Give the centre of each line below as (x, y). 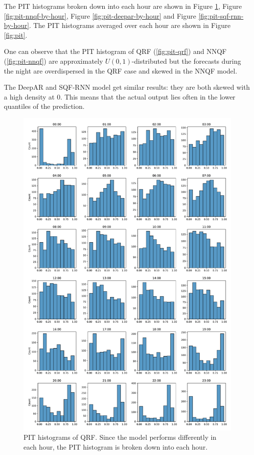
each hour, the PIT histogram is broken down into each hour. (115, 446)
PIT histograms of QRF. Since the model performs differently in (120, 437)
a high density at (29, 96)
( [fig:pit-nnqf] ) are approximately (54, 61)
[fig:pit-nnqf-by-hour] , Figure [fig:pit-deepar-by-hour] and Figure (100, 15)
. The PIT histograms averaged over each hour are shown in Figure (130, 25)
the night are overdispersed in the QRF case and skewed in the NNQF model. (121, 70)
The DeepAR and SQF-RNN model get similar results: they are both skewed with (127, 87)
